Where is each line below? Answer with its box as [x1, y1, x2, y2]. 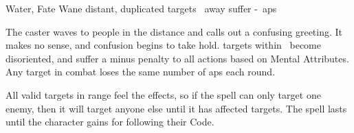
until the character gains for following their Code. [5, 114, 214, 129]
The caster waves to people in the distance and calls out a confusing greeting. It [5, 24, 343, 38]
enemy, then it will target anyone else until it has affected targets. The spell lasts [5, 101, 347, 115]
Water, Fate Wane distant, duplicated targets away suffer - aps [5, 1, 277, 15]
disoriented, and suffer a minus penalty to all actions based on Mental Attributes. [5, 51, 349, 65]
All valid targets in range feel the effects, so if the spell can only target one [5, 87, 321, 101]
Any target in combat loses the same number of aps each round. [5, 64, 276, 79]
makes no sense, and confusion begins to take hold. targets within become [5, 38, 321, 52]
